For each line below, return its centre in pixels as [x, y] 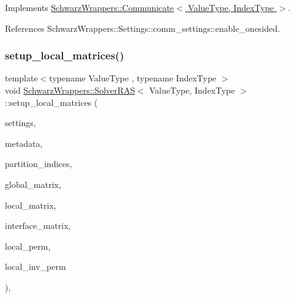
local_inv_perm [35, 266]
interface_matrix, [38, 225]
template [21, 78]
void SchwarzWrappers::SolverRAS [70, 90]
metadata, [24, 143]
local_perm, [28, 246]
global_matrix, [33, 184]
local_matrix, [31, 205]
